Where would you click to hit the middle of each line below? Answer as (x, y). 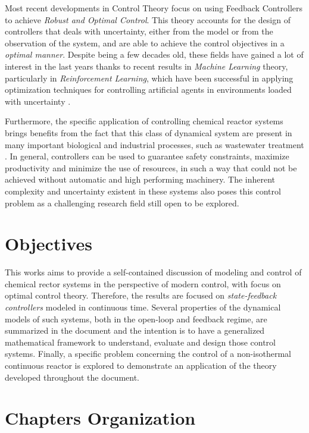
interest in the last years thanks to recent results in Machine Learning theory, (146, 66)
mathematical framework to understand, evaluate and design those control (140, 342)
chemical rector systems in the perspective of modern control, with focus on (143, 283)
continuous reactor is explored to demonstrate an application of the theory (141, 365)
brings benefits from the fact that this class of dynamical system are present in (149, 132)
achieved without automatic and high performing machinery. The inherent (140, 179)
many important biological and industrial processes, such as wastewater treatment (154, 144)
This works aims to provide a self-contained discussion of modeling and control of (153, 272)
